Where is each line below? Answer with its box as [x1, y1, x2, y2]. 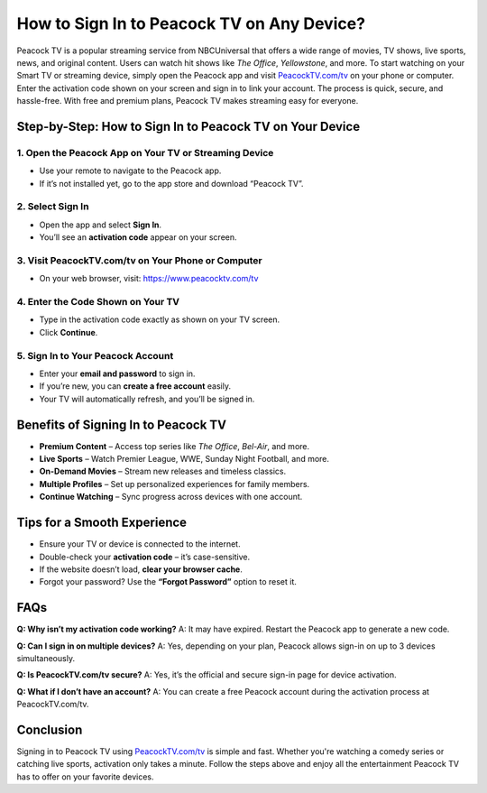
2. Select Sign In [16, 200, 89, 213]
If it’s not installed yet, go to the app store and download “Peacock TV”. [39, 178, 304, 189]
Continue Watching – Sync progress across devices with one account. [39, 492, 303, 503]
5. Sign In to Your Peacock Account [16, 349, 174, 362]
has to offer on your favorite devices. [16, 771, 154, 782]
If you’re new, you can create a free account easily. [39, 381, 232, 392]
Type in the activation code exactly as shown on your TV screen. [39, 314, 280, 325]
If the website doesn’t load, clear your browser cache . [39, 564, 243, 575]
